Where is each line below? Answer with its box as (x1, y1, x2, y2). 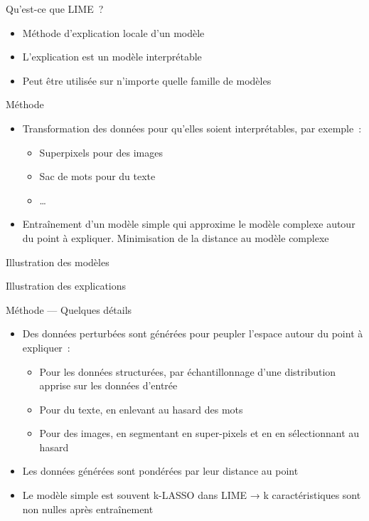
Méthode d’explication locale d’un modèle (22, 25, 205, 40)
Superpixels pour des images (39, 144, 163, 159)
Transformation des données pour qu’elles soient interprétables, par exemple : (22, 120, 362, 135)
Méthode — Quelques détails (6, 302, 132, 317)
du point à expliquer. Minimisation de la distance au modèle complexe (22, 230, 329, 245)
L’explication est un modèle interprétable (22, 49, 202, 64)
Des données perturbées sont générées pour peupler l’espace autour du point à (22, 326, 363, 341)
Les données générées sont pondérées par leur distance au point (22, 463, 299, 478)
